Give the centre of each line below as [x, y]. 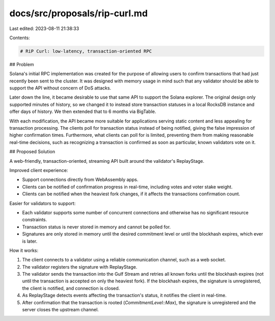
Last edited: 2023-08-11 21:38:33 [44, 28]
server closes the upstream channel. [61, 310]
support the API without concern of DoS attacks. [60, 88]
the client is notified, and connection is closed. [71, 288]
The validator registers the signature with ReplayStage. [80, 267]
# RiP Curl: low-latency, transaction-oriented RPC [86, 51]
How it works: [24, 250]
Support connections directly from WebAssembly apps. [80, 180]
